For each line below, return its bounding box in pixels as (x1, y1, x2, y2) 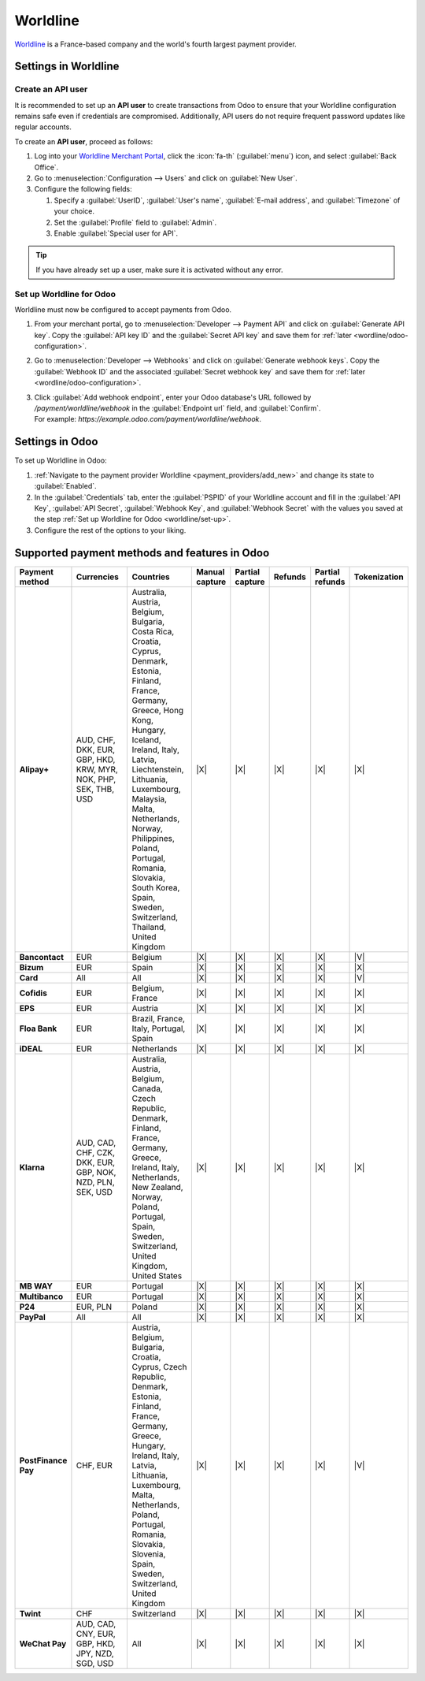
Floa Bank (19, 1023, 57, 1034)
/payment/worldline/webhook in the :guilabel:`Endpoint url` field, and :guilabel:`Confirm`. (34, 404, 322, 413)
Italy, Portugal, (131, 1023, 186, 1034)
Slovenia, (131, 1549, 166, 1560)
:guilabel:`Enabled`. (34, 482, 98, 491)
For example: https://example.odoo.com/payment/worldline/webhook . (34, 415, 262, 424)
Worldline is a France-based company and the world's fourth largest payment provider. (14, 39, 297, 49)
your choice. (54, 206, 94, 216)
